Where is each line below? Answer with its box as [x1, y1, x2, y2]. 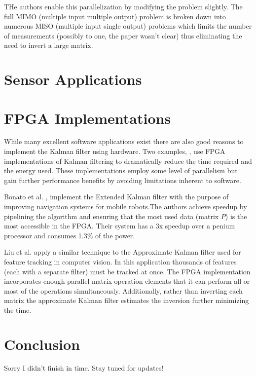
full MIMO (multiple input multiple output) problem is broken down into [4, 11, 226, 21]
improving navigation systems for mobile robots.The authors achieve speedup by [4, 201, 247, 212]
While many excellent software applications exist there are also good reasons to [4, 136, 244, 147]
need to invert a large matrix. [4, 40, 93, 50]
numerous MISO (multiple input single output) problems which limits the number [4, 21, 252, 31]
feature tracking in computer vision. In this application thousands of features [4, 257, 237, 266]
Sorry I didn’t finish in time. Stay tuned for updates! [4, 362, 164, 373]
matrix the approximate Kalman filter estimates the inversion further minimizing [4, 295, 249, 305]
